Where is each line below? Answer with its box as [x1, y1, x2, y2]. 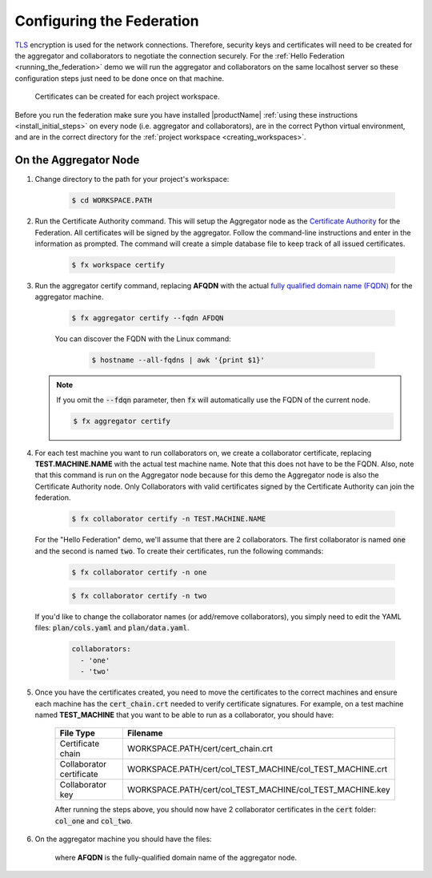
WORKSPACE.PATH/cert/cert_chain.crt [126, 743, 274, 755]
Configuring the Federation [14, 12, 199, 30]
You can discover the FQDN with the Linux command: [54, 334, 231, 344]
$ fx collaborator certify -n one [71, 567, 207, 577]
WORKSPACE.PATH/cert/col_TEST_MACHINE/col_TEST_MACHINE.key [126, 784, 391, 795]
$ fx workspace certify [71, 260, 166, 269]
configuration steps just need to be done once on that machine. [14, 73, 225, 83]
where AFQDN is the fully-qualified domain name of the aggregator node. [54, 852, 298, 862]
